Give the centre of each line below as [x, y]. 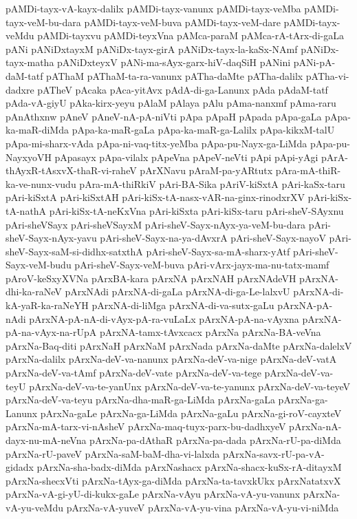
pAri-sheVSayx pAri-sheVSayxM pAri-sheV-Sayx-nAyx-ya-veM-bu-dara [156, 224]
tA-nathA [26, 210]
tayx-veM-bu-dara [43, 22]
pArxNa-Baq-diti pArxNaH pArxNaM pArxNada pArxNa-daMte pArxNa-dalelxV [179, 345]
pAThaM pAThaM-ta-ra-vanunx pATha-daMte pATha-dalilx [175, 75]
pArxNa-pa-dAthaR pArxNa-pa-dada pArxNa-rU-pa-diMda [215, 440]
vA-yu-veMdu [35, 507]
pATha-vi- [327, 75]
